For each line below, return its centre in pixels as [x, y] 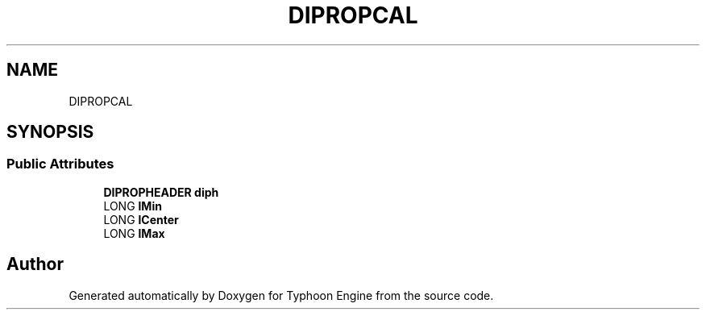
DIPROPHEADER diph [161, 192]
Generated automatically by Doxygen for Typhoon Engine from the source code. [281, 295]
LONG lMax [134, 233]
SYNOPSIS [50, 132]
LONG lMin [133, 206]
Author [35, 264]
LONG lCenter [141, 219]
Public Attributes [60, 164]
